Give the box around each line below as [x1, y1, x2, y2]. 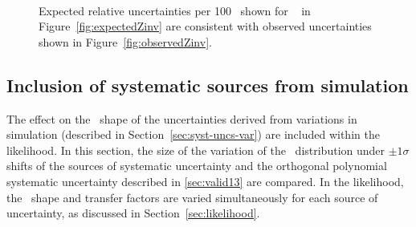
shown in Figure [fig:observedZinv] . [39, 33, 212, 50]
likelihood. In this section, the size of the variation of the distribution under [6, 141, 385, 158]
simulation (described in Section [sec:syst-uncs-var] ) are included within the [6, 126, 380, 143]
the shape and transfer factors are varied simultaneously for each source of [6, 188, 378, 205]
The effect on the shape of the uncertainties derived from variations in [6, 110, 357, 127]
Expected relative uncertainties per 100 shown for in [39, 2, 311, 18]
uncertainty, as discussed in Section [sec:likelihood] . [6, 205, 260, 221]
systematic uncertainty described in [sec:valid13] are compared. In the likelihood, [6, 172, 404, 189]
